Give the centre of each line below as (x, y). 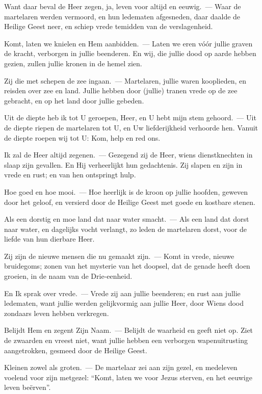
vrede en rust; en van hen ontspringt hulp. (70, 175)
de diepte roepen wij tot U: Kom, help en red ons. (82, 137)
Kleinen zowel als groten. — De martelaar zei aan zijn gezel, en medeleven (121, 367)
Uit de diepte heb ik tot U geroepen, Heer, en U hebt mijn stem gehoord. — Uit (130, 117)
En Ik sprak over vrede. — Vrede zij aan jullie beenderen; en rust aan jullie (122, 293)
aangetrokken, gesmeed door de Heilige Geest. (76, 350)
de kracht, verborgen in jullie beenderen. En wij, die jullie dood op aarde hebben (130, 53)
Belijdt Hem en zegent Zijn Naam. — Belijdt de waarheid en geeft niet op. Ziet (129, 330)
